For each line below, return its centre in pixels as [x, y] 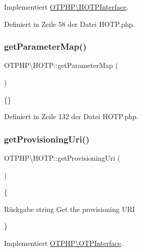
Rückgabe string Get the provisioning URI [69, 209]
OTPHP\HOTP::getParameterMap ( [61, 65]
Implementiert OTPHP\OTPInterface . [64, 243]
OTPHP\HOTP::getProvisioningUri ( [62, 158]
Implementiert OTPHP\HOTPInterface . [66, 7]
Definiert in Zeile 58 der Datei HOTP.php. [69, 24]
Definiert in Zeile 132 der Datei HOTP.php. [71, 116]
